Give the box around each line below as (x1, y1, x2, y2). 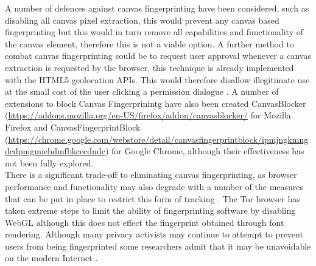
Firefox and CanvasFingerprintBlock (5, 120, 141, 133)
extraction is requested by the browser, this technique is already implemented (5, 61, 294, 73)
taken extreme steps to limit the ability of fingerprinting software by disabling (5, 204, 296, 217)
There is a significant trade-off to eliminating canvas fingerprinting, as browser (5, 168, 297, 181)
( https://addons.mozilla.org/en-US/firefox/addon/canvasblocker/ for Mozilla (5, 109, 291, 121)
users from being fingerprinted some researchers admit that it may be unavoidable (5, 239, 311, 252)
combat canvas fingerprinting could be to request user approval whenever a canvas (5, 49, 311, 62)
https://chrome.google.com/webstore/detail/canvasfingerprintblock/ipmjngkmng (8, 132, 309, 145)
